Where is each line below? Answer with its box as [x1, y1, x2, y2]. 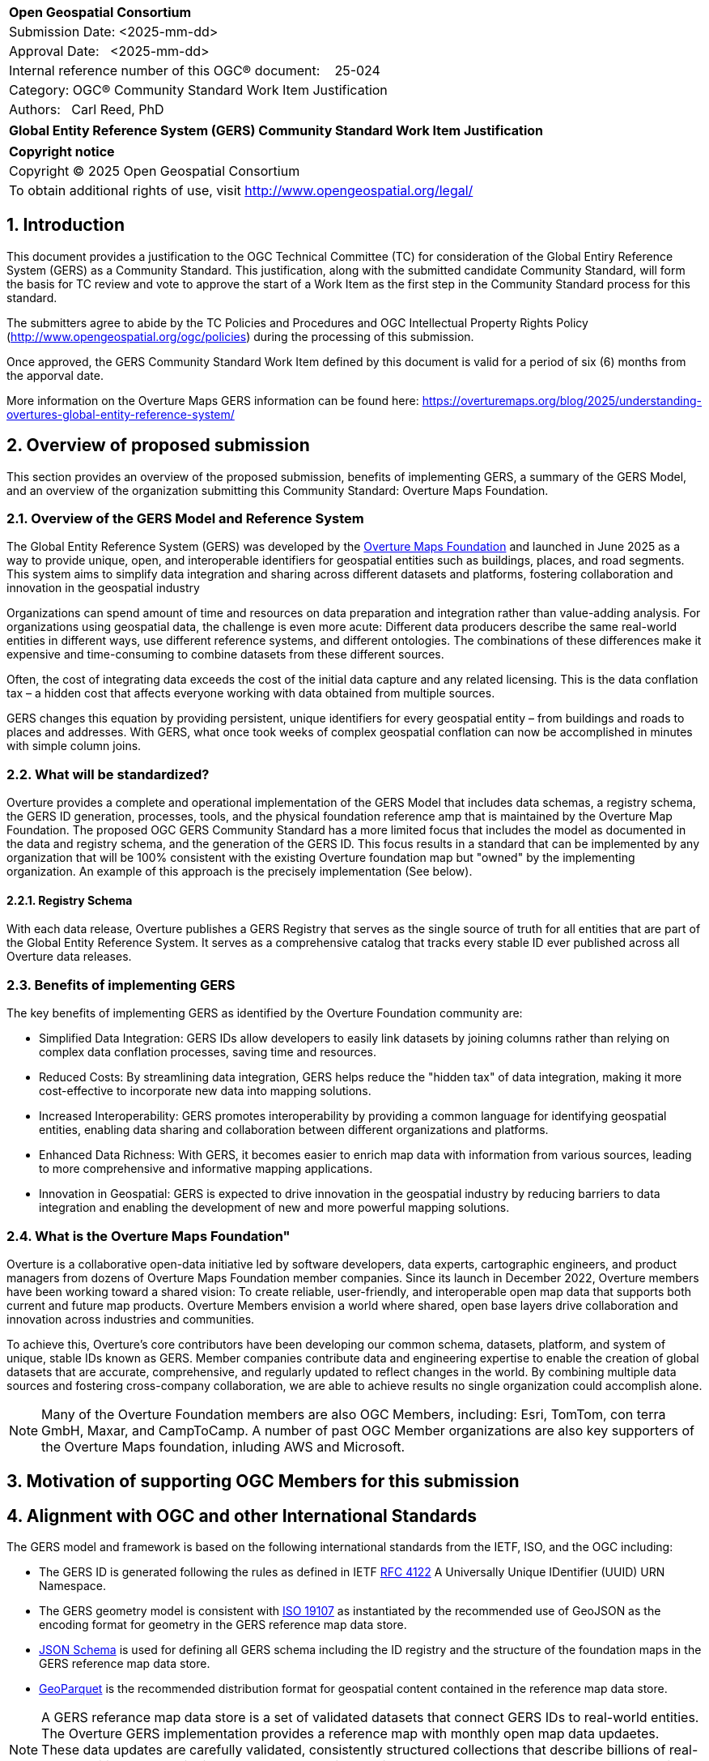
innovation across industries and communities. [6, 1311, 255, 1326]
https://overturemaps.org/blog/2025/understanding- [422, 393, 703, 407]
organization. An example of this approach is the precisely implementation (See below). [6, 864, 473, 879]
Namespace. [39, 1579, 106, 1593]
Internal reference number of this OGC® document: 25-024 [9, 62, 380, 79]
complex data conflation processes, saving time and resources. [39, 1045, 377, 1060]
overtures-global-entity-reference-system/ [6, 407, 235, 421]
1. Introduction [6, 215, 125, 236]
